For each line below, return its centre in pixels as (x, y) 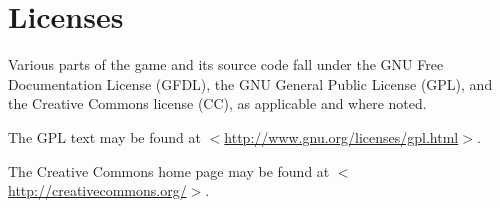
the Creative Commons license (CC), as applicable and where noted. (217, 103)
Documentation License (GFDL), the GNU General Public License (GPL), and (250, 83)
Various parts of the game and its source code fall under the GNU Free (226, 64)
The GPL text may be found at (104, 136)
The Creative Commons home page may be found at (169, 170)
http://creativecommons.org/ (97, 190)
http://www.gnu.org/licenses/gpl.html (341, 136)
